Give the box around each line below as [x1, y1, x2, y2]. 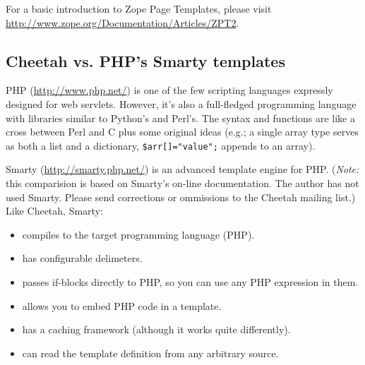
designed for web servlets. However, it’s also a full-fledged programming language [6, 96, 357, 111]
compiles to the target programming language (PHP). [22, 227, 255, 241]
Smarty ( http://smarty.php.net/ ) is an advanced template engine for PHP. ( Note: [6, 162, 359, 176]
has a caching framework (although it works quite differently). [22, 322, 291, 337]
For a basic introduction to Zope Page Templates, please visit [6, 1, 272, 16]
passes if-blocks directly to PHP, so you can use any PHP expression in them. [22, 274, 359, 289]
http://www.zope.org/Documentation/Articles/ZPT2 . [6, 15, 239, 30]
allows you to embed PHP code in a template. [22, 298, 222, 313]
